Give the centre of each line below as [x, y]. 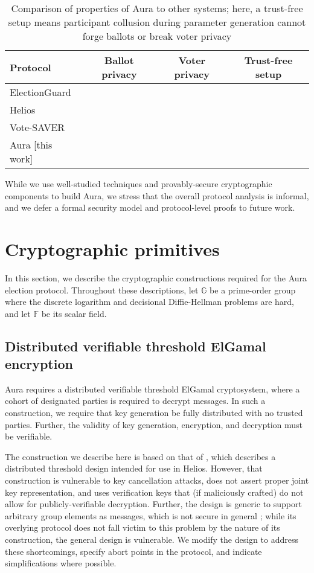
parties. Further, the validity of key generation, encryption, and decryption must [154, 424]
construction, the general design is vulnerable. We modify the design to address [152, 539]
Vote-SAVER [37, 127]
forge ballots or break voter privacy [157, 36]
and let [18, 313]
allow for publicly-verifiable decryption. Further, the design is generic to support [153, 504]
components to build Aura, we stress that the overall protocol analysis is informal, [157, 195]
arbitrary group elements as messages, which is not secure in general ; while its [151, 515]
